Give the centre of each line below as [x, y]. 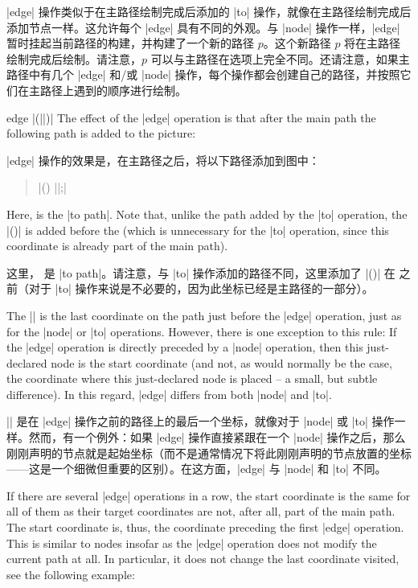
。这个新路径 [297, 43]
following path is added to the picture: [101, 133]
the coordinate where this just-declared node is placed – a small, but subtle [192, 378]
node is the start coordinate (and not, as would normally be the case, [221, 362]
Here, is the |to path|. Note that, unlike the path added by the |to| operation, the [207, 214]
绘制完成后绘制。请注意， [74, 58]
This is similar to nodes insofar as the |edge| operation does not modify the [192, 543]
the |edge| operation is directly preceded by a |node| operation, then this [185, 347]
